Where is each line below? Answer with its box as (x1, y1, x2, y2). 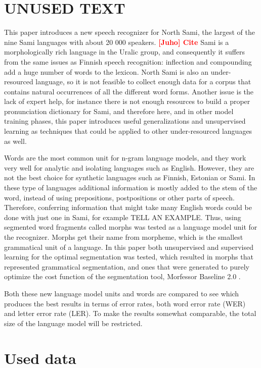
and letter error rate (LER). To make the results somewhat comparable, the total (4, 308, 256, 319)
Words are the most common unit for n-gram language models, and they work (4, 152, 246, 163)
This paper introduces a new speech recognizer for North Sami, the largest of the (4, 27, 255, 37)
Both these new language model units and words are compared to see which (4, 288, 239, 298)
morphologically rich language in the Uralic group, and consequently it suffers (4, 46, 245, 57)
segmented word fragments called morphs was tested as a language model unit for (4, 222, 257, 232)
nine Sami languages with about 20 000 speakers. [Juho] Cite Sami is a (4, 36, 229, 47)
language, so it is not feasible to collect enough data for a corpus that (35, 76, 251, 87)
